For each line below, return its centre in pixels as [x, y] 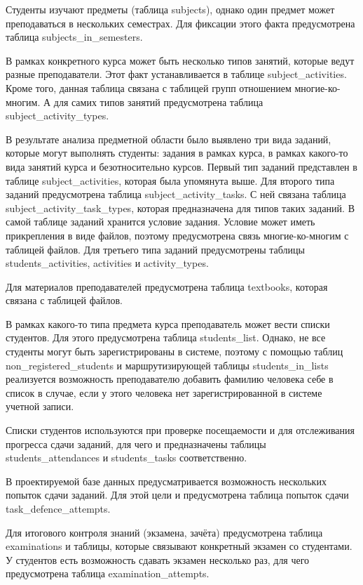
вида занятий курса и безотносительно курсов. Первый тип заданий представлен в [181, 166]
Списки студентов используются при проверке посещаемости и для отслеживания [180, 430]
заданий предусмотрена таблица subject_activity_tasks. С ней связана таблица [176, 194]
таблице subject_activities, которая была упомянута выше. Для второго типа [170, 180]
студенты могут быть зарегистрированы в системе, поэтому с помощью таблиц [174, 351]
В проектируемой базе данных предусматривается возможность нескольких [166, 481]
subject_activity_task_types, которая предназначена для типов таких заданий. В [180, 208]
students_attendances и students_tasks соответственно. [126, 458]
